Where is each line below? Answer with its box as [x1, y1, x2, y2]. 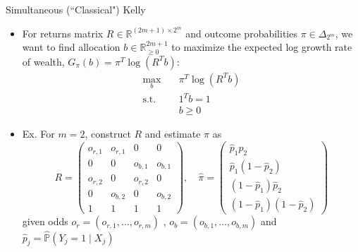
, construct [85, 126, 131, 141]
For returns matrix [22, 25, 104, 40]
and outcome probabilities [185, 25, 297, 40]
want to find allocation [22, 40, 121, 54]
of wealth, [22, 54, 65, 68]
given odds [22, 214, 68, 229]
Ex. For [22, 126, 55, 141]
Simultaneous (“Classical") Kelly [6, 2, 146, 16]
